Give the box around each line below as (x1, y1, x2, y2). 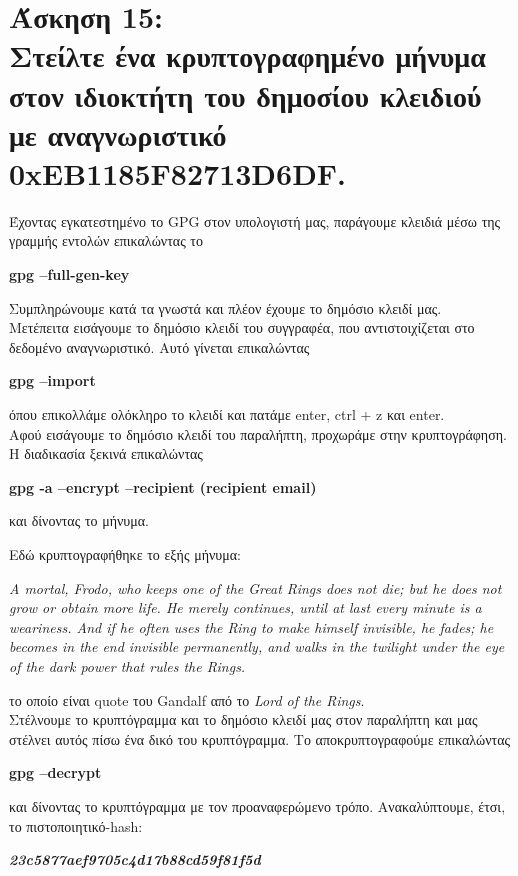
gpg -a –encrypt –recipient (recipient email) (9, 476, 317, 497)
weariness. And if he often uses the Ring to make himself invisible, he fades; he (9, 616, 494, 637)
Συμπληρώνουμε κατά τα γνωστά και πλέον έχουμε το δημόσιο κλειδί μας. (9, 297, 442, 318)
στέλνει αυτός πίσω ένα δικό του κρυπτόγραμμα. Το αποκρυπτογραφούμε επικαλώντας (9, 728, 511, 749)
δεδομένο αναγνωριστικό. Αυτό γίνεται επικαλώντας (9, 336, 310, 357)
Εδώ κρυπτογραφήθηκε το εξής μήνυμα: (9, 544, 241, 564)
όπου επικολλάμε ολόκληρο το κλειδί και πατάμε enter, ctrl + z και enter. (9, 404, 445, 425)
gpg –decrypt (9, 762, 102, 783)
